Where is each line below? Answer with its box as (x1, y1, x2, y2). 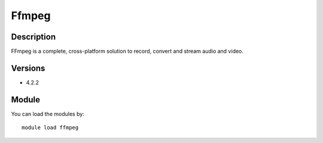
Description (11, 32, 56, 42)
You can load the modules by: (11, 110, 85, 117)
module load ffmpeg (22, 124, 79, 131)
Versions (11, 63, 45, 73)
